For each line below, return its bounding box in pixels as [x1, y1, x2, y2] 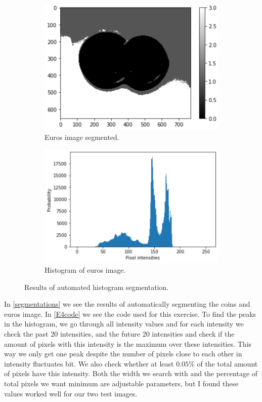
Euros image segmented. [45, 132, 119, 142]
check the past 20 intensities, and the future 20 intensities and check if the [4, 328, 235, 339]
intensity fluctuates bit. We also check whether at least [4, 358, 174, 369]
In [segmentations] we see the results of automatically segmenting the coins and [4, 299, 250, 309]
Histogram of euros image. [45, 265, 126, 275]
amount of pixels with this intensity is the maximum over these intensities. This [4, 338, 252, 349]
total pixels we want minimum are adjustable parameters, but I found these [4, 378, 239, 389]
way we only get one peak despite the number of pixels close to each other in [4, 348, 242, 359]
